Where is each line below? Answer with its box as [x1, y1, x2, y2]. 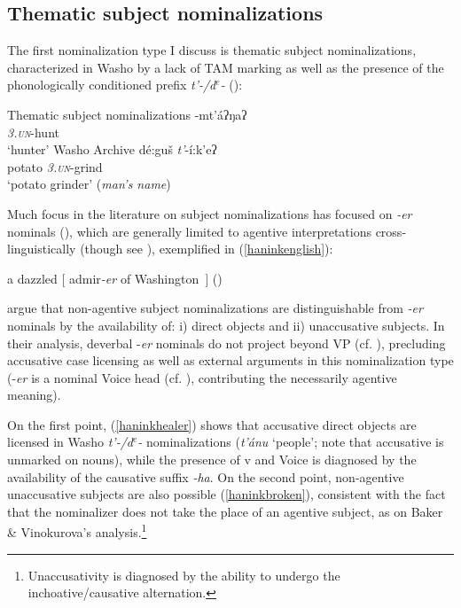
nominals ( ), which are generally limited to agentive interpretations [7, 222, 371, 240]
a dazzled [7, 269, 58, 287]
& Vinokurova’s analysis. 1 [7, 520, 147, 542]
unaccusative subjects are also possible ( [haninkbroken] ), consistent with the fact [7, 485, 446, 503]
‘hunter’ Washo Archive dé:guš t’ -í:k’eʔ [7, 140, 217, 159]
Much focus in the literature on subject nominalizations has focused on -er [7, 204, 412, 222]
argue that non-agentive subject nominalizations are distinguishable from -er [7, 299, 423, 317]
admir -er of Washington [69, 269, 199, 287]
